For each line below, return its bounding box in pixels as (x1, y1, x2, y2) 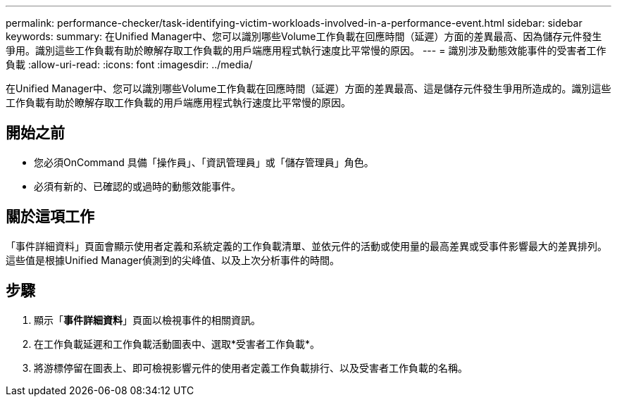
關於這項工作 (6, 208, 94, 226)
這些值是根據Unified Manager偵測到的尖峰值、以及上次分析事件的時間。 (6, 253, 339, 266)
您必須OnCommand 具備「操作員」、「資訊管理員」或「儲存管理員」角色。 (34, 156, 374, 168)
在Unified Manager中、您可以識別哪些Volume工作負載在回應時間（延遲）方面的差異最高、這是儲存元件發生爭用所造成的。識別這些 (6, 82, 611, 94)
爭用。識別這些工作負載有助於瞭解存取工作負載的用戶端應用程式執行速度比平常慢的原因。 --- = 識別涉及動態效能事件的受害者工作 (6, 44, 606, 56)
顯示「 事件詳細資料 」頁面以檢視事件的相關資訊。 (34, 313, 261, 326)
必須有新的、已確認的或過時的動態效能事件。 (34, 180, 241, 192)
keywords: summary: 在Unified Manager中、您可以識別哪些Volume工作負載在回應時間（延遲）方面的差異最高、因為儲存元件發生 (6, 30, 602, 42)
